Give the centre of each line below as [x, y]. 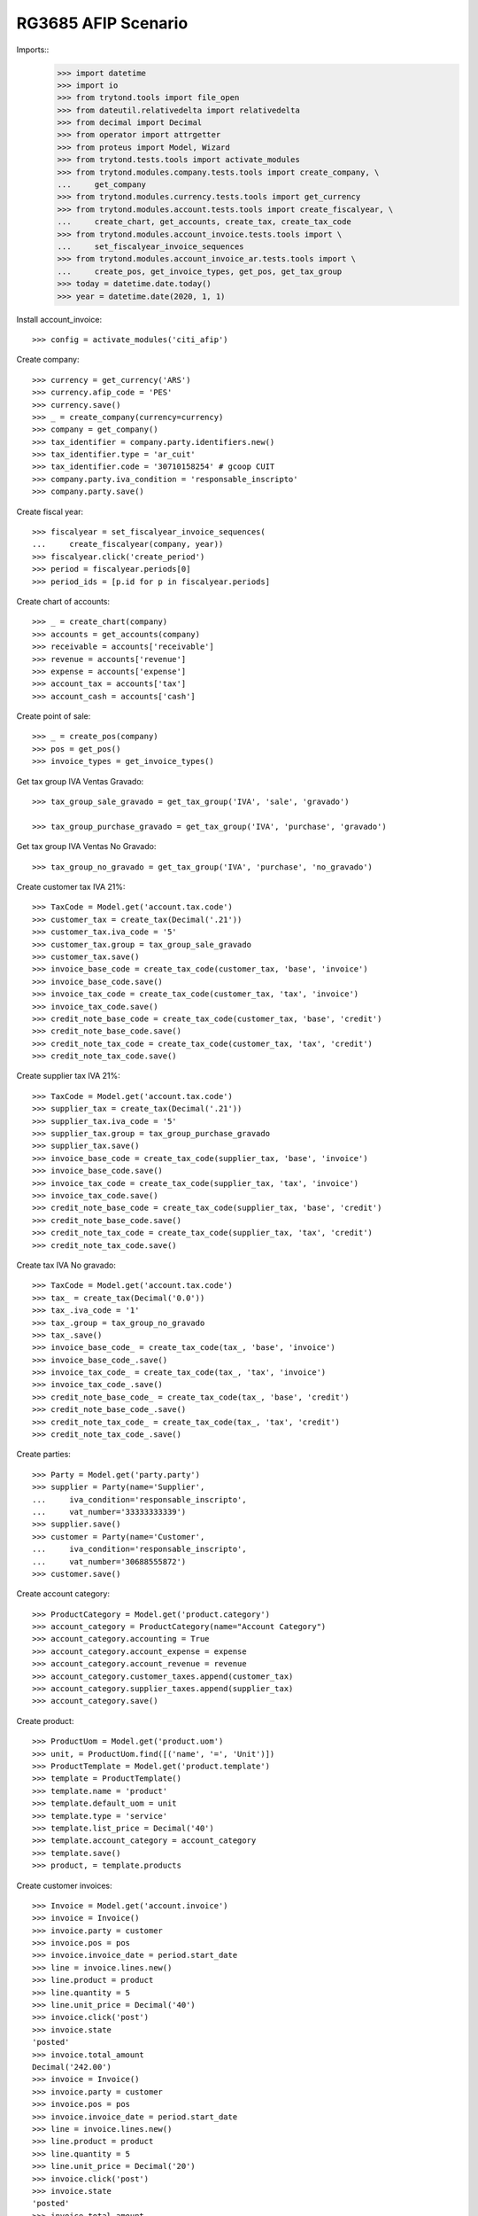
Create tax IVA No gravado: [66, 1265]
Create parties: [43, 1455]
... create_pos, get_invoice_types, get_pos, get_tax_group [200, 271]
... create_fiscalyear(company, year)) [128, 544]
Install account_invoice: [59, 319]
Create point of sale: [54, 716]
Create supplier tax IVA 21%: [69, 1076]
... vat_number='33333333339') [109, 1512]
